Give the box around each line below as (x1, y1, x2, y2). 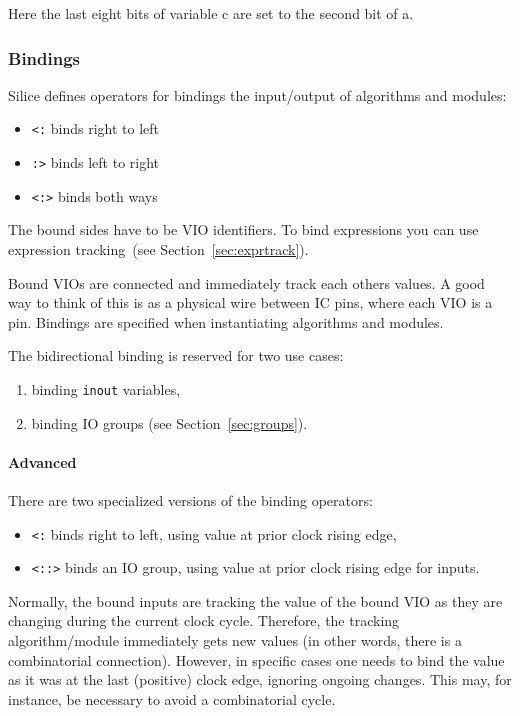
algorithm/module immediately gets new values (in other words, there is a (8, 630, 462, 651)
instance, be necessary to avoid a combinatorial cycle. (8, 688, 336, 709)
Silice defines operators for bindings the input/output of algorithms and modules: (8, 84, 507, 105)
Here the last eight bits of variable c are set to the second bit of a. (8, 3, 414, 23)
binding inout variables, (31, 378, 181, 399)
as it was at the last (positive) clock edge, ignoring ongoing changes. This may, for (8, 669, 512, 690)
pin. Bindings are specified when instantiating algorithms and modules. (8, 311, 444, 332)
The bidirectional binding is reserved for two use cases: (8, 345, 344, 366)
